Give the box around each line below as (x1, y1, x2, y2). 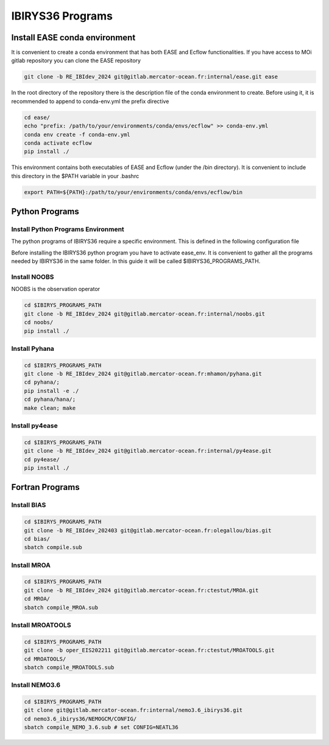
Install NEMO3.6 (11, 681, 61, 689)
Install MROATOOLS (11, 621, 71, 629)
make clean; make (24, 405, 76, 411)
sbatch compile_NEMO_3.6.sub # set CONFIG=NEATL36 (24, 724, 179, 731)
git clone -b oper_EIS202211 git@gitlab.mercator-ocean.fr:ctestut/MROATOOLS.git (24, 647, 275, 654)
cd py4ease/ (24, 456, 60, 463)
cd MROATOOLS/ (24, 655, 66, 662)
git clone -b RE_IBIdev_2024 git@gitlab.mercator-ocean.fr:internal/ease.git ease (24, 73, 278, 81)
